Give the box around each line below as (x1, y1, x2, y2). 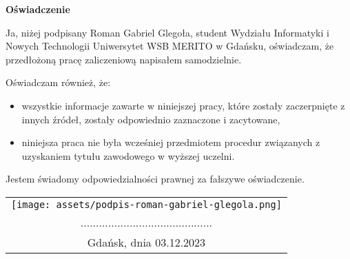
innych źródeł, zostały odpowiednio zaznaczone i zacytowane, (21, 112, 280, 126)
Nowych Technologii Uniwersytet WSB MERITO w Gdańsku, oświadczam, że (6, 39, 334, 53)
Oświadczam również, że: (6, 75, 111, 90)
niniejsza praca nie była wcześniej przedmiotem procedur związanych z (21, 135, 320, 149)
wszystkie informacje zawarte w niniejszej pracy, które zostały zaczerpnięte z (21, 98, 345, 112)
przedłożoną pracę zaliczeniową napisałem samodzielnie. (6, 52, 242, 66)
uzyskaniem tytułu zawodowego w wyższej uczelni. (21, 148, 235, 163)
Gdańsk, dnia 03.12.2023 (87, 234, 206, 250)
